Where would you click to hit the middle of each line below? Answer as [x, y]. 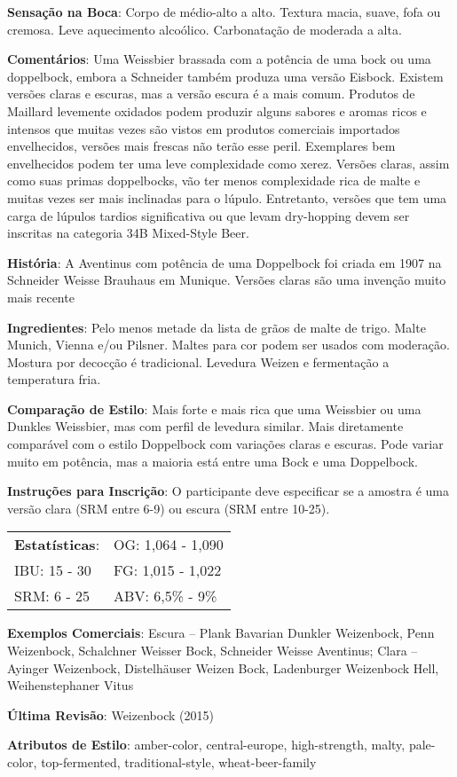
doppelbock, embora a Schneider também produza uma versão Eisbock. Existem [225, 76]
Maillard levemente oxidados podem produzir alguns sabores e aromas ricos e [217, 110]
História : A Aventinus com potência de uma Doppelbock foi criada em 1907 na [225, 262]
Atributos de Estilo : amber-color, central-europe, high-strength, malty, [206, 745]
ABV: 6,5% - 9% [165, 596]
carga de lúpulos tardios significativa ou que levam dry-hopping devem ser [209, 215]
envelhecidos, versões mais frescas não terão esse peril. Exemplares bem [201, 146]
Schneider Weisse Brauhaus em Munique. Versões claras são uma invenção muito [227, 280]
